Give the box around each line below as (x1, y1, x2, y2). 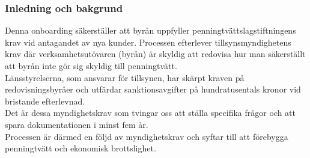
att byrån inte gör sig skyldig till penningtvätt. (5, 59, 177, 71)
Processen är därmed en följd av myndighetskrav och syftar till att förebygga (5, 130, 288, 142)
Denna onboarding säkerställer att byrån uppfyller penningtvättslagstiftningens (5, 24, 296, 37)
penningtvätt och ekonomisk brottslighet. (5, 142, 156, 154)
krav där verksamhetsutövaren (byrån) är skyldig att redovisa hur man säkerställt (5, 47, 306, 60)
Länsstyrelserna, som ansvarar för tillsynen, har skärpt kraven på (5, 71, 245, 84)
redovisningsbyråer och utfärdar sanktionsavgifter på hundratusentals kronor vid (5, 83, 301, 96)
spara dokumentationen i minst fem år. (5, 118, 148, 130)
